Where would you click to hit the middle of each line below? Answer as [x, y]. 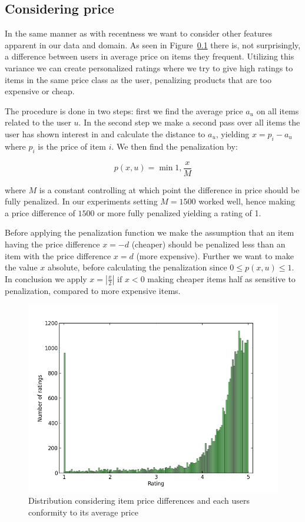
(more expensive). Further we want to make [215, 255]
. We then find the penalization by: [175, 146]
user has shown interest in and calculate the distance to [105, 133]
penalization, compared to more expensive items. [93, 290]
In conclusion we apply [46, 278]
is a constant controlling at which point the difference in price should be [169, 189]
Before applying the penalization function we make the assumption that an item [150, 232]
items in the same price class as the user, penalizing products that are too [138, 79]
